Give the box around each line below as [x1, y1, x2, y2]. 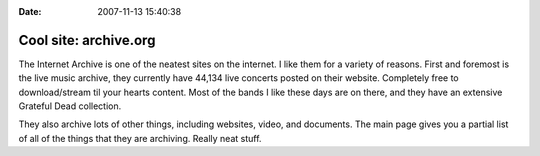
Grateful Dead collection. [18, 100, 122, 112]
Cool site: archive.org [18, 31, 156, 49]
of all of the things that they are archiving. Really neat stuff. [18, 132, 262, 144]
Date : [18, 6, 42, 17]
